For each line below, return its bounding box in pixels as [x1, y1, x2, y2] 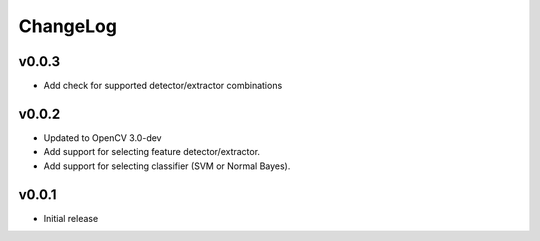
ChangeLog [18, 15, 117, 37]
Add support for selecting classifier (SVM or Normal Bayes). [43, 160, 291, 172]
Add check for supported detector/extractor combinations [43, 80, 283, 92]
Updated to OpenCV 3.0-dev [43, 131, 162, 144]
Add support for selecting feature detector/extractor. [43, 146, 260, 158]
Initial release [43, 212, 99, 224]
